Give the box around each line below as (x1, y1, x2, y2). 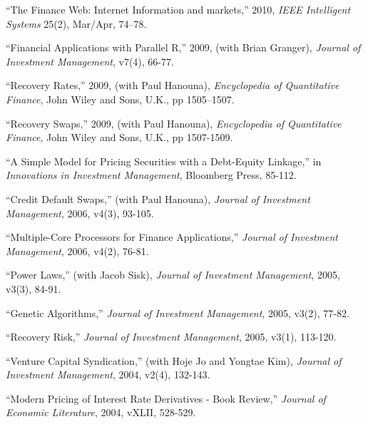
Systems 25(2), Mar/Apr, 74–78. (6, 16, 147, 31)
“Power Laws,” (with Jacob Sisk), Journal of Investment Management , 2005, (6, 267, 340, 282)
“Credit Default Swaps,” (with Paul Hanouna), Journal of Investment (6, 191, 310, 206)
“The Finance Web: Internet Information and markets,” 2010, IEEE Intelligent (6, 2, 351, 16)
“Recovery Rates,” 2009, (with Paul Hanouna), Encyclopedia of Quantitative (6, 78, 339, 93)
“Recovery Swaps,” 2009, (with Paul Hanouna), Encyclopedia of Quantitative (6, 115, 342, 130)
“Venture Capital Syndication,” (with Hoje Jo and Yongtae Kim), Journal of (6, 353, 342, 368)
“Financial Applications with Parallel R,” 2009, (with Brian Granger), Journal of (6, 40, 361, 55)
